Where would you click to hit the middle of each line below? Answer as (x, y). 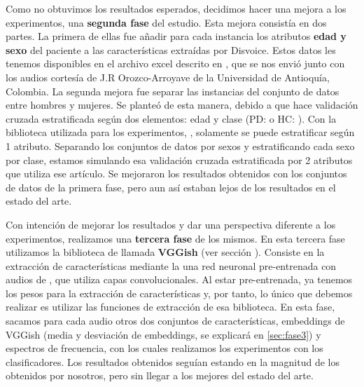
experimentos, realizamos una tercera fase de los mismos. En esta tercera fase (175, 238)
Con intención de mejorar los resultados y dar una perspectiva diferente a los (171, 224)
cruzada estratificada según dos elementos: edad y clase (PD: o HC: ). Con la (171, 118)
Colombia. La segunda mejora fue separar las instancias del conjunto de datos (173, 91)
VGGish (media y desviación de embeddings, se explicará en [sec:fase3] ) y (163, 334)
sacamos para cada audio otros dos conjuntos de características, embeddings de (175, 321)
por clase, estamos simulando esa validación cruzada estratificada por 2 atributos (179, 159)
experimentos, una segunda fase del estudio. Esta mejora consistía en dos (166, 22)
